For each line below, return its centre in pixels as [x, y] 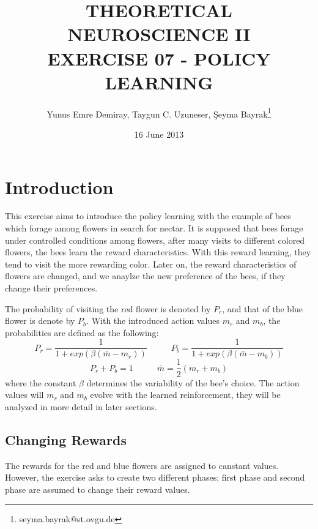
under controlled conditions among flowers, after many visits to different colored [155, 240]
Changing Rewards [66, 439]
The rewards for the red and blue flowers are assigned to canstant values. [142, 465]
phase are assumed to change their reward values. [98, 489]
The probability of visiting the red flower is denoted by [108, 308]
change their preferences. [51, 288]
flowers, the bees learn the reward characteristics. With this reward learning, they [158, 252]
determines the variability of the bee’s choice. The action [193, 382]
